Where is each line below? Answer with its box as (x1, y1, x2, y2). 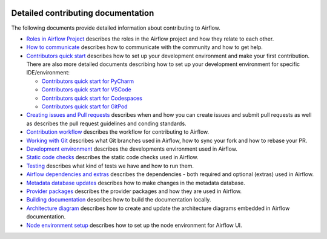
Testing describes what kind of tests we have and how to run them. (26, 162, 194, 169)
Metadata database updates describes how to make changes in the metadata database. (26, 179, 245, 186)
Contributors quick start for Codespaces (41, 94, 142, 102)
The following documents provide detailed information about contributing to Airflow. (11, 24, 221, 31)
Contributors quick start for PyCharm (41, 77, 134, 85)
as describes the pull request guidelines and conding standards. (26, 120, 187, 127)
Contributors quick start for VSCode (41, 86, 131, 93)
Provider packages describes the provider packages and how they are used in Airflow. (26, 188, 242, 195)
